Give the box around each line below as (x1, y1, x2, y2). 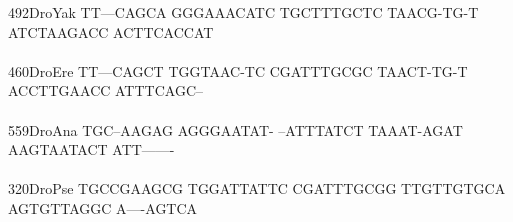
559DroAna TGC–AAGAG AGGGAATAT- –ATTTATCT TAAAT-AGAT (8, 119, 463, 140)
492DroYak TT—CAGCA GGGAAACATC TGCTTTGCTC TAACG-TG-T (8, 2, 479, 22)
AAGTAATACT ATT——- (8, 139, 175, 160)
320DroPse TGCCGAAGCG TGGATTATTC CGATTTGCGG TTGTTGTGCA (8, 178, 506, 199)
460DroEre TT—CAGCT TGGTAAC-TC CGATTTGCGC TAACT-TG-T (8, 60, 468, 81)
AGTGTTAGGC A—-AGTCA (8, 197, 198, 218)
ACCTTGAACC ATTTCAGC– (8, 80, 203, 101)
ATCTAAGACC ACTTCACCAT (8, 21, 214, 42)
